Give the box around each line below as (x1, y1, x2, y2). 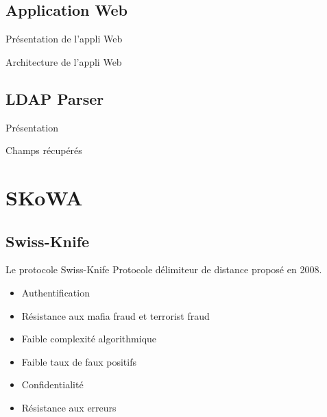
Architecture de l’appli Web (5, 54, 122, 68)
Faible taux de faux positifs (21, 354, 137, 368)
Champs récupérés (5, 143, 82, 157)
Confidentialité (21, 377, 84, 392)
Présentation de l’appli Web (5, 31, 123, 46)
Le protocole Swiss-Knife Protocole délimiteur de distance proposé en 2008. (5, 262, 322, 277)
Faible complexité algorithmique (21, 331, 157, 346)
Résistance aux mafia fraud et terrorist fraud (21, 308, 210, 323)
